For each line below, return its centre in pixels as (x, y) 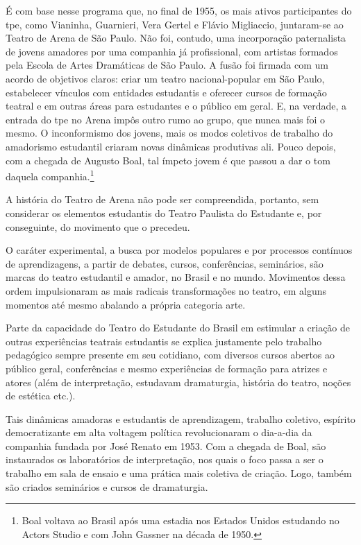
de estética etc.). (41, 396)
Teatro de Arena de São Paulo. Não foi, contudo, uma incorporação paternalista (176, 38)
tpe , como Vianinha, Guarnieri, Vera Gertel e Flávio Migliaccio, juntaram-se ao (175, 24)
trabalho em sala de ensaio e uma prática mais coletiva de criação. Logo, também (179, 473)
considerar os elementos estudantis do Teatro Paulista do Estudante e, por (164, 213)
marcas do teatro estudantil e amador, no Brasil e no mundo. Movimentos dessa (176, 277)
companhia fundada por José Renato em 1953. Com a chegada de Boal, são (166, 445)
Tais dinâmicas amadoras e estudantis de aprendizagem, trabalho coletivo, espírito (180, 418)
